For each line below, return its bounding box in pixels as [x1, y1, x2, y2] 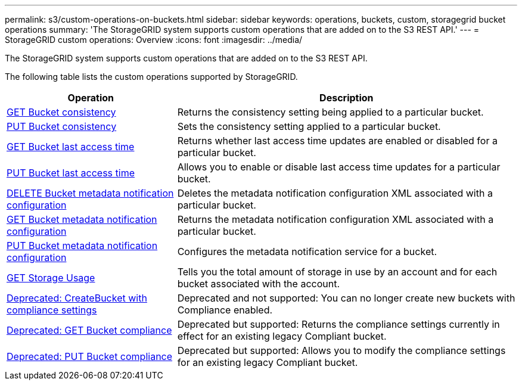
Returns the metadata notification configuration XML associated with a [177, 213, 494, 225]
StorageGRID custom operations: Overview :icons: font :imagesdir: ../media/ [5, 35, 303, 45]
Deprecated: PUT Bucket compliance [7, 350, 173, 362]
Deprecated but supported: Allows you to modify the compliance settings [177, 344, 506, 356]
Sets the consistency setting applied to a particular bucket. [177, 120, 441, 132]
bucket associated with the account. [177, 278, 340, 290]
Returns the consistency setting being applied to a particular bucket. [177, 106, 484, 118]
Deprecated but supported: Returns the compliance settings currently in [177, 318, 500, 330]
